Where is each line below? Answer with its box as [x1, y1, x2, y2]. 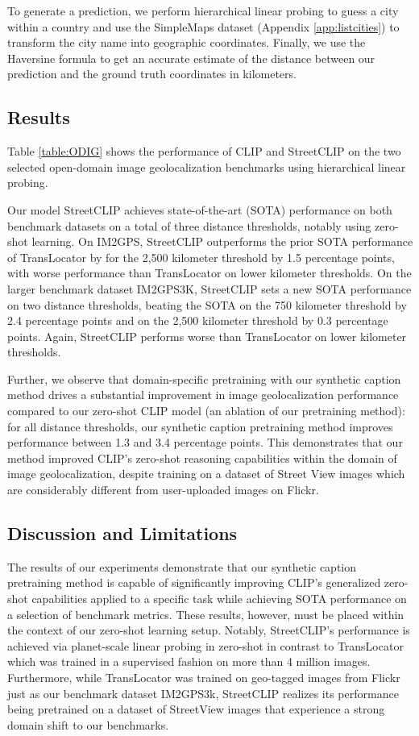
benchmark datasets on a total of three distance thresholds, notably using [7, 217, 371, 234]
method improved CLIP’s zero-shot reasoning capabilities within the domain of [7, 449, 397, 466]
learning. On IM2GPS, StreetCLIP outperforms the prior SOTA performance [31, 233, 413, 250]
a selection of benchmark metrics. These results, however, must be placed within [7, 605, 404, 622]
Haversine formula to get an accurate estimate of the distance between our [7, 49, 375, 66]
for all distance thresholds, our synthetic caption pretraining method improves [7, 418, 393, 435]
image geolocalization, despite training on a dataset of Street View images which [7, 465, 405, 482]
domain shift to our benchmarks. [7, 716, 169, 733]
